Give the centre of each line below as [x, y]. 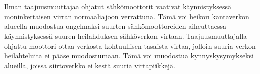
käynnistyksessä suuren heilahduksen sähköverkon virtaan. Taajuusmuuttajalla [126, 35]
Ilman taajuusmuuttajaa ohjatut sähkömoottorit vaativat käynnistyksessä [118, 6]
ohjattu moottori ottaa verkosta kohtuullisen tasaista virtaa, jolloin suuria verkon [130, 46]
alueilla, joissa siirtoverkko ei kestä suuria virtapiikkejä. [90, 65]
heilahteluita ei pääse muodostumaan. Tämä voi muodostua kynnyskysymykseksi [129, 56]
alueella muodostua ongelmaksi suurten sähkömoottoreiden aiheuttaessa [115, 26]
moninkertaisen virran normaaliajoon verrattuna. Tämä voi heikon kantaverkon [127, 16]
